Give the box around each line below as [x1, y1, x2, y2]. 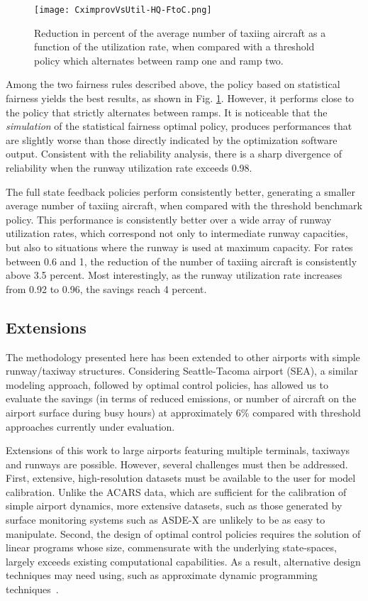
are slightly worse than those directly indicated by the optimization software [6, 132, 338, 147]
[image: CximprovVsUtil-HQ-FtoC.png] [34, 5, 212, 15]
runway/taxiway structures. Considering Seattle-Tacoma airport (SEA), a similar [6, 363, 358, 378]
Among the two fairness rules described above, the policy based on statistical [6, 77, 340, 92]
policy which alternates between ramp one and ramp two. [34, 53, 284, 67]
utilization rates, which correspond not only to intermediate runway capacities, [6, 226, 348, 241]
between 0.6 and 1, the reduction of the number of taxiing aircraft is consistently [6, 253, 357, 268]
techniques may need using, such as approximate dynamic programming [6, 568, 318, 583]
